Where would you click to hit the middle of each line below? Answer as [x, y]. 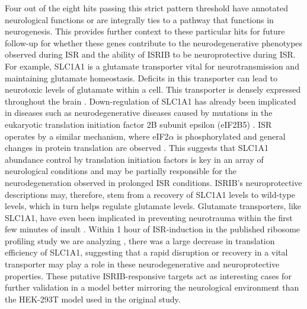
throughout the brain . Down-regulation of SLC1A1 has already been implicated [151, 101]
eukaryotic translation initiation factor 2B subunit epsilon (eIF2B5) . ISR [138, 124]
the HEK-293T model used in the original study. [93, 299]
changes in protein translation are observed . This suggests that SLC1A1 [137, 148]
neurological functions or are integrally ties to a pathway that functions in [139, 19]
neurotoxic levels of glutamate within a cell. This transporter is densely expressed [153, 89]
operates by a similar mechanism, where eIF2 [87, 136]
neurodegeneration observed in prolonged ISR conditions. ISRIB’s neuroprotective [153, 182]
